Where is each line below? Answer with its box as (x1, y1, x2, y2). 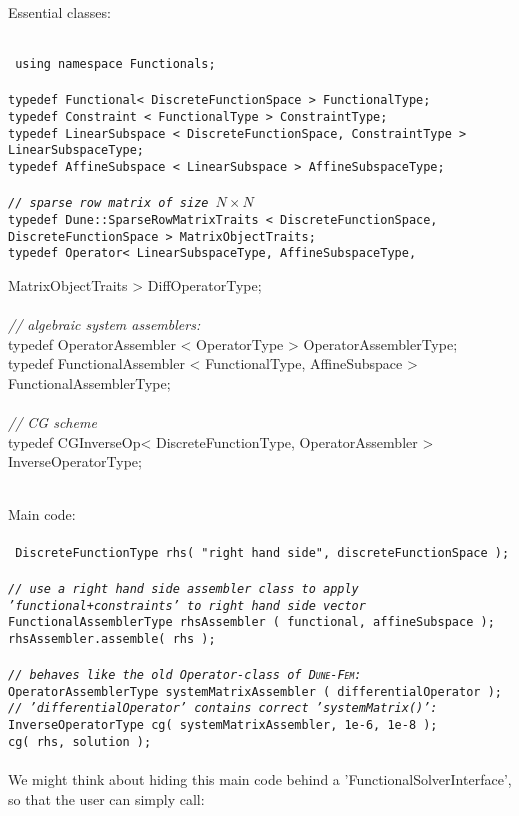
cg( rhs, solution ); (8, 734, 152, 749)
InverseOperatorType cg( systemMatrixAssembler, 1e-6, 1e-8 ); (8, 718, 438, 733)
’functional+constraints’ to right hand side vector (8, 598, 366, 613)
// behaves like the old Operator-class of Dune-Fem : (8, 668, 362, 683)
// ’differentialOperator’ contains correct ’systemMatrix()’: (8, 701, 438, 716)
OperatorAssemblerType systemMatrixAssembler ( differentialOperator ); (8, 684, 502, 699)
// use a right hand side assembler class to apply (8, 581, 359, 596)
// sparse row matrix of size (8, 196, 209, 211)
